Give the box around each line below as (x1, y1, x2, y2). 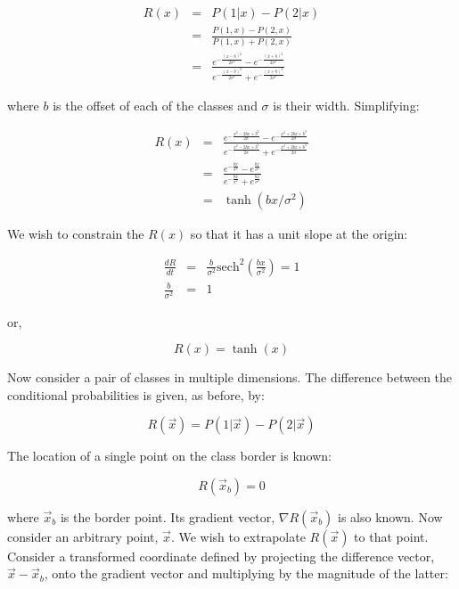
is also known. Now (338, 507, 443, 526)
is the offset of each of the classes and (53, 96, 258, 115)
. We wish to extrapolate (170, 527, 306, 545)
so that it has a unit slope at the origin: (190, 225, 408, 243)
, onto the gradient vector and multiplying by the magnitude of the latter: (44, 564, 448, 583)
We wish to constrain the (7, 225, 144, 243)
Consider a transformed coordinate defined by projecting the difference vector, (7, 546, 435, 565)
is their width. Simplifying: (273, 96, 420, 115)
